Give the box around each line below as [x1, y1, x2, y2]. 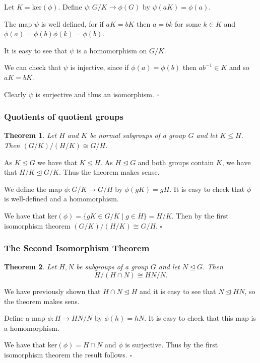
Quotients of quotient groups [4, 110, 123, 123]
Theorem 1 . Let [4, 130, 57, 140]
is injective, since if [70, 62, 129, 72]
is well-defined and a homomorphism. [4, 193, 119, 204]
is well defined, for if [41, 18, 104, 29]
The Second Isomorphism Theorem [4, 242, 150, 254]
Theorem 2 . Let [4, 261, 57, 272]
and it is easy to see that [140, 285, 216, 296]
